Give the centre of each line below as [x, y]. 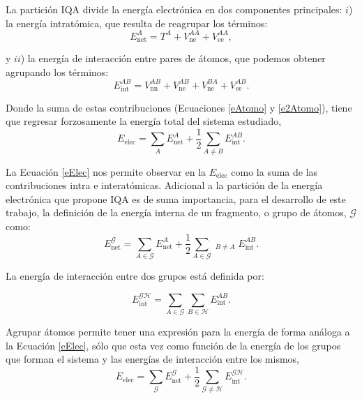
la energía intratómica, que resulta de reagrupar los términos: [137, 23]
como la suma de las [274, 171]
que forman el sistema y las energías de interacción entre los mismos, [153, 359]
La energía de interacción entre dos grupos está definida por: [135, 276]
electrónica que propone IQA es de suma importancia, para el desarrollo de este [176, 198]
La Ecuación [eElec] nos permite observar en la [106, 171]
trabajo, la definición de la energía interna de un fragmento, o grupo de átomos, [176, 212]
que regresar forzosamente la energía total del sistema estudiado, [144, 121]
